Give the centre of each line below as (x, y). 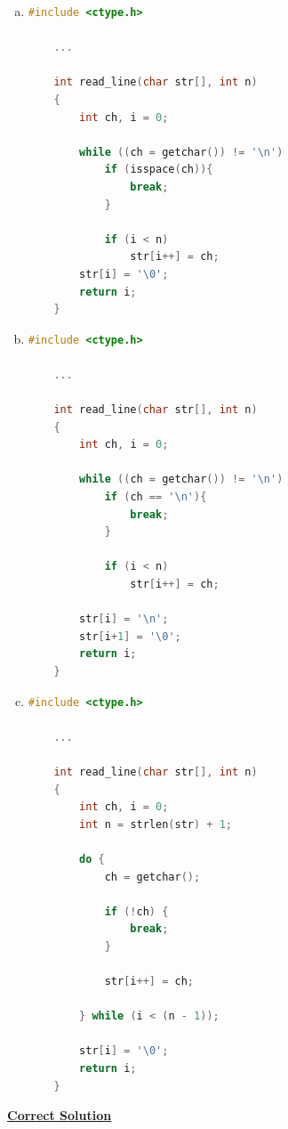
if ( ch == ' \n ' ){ (156, 497)
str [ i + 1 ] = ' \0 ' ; (130, 636)
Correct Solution (60, 1115)
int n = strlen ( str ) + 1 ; (156, 824)
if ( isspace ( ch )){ (159, 170)
